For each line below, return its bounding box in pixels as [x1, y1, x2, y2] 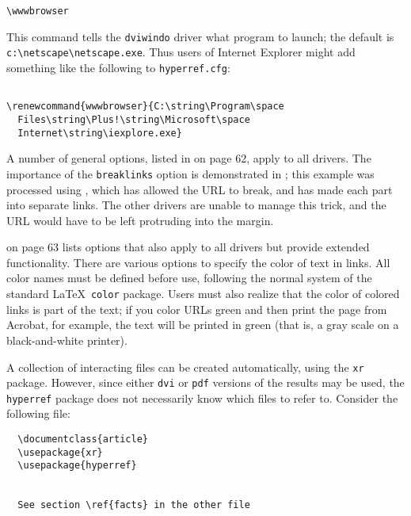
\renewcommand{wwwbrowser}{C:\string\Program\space [6, 101, 284, 113]
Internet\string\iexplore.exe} [17, 127, 182, 139]
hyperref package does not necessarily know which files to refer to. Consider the [6, 389, 398, 406]
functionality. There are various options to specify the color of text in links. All [6, 254, 390, 270]
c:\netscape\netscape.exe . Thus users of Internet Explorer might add [6, 44, 356, 60]
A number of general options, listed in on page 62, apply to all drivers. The [6, 150, 371, 166]
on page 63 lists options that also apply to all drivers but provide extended [6, 239, 370, 255]
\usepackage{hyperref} [17, 460, 137, 472]
